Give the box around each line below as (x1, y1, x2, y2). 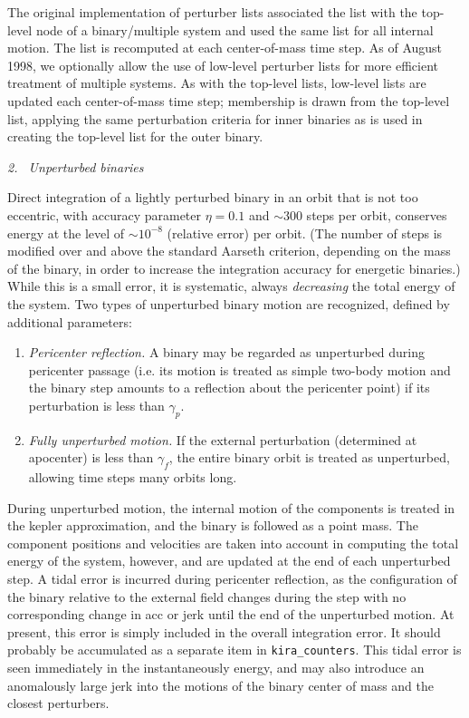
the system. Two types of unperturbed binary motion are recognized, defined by (7, 294, 450, 313)
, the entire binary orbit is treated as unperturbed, (168, 448, 450, 467)
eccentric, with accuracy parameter (7, 205, 202, 224)
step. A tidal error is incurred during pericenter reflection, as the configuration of (7, 569, 457, 588)
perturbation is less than (28, 395, 165, 414)
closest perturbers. (7, 694, 110, 713)
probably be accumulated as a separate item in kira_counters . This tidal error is (7, 640, 462, 659)
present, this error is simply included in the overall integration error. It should (7, 622, 441, 641)
